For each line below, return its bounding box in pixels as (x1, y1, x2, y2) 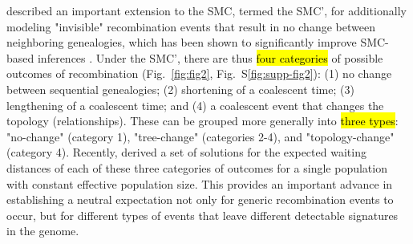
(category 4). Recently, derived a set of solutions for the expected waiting (6, 144, 366, 161)
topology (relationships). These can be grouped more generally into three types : (6, 112, 399, 129)
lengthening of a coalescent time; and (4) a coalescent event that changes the (6, 96, 384, 113)
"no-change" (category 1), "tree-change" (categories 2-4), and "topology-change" (6, 128, 395, 144)
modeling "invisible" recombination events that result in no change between (6, 18, 375, 35)
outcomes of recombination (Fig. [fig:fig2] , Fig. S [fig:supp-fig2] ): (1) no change (6, 65, 392, 82)
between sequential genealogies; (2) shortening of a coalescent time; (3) (6, 80, 354, 97)
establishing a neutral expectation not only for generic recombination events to (6, 191, 394, 208)
